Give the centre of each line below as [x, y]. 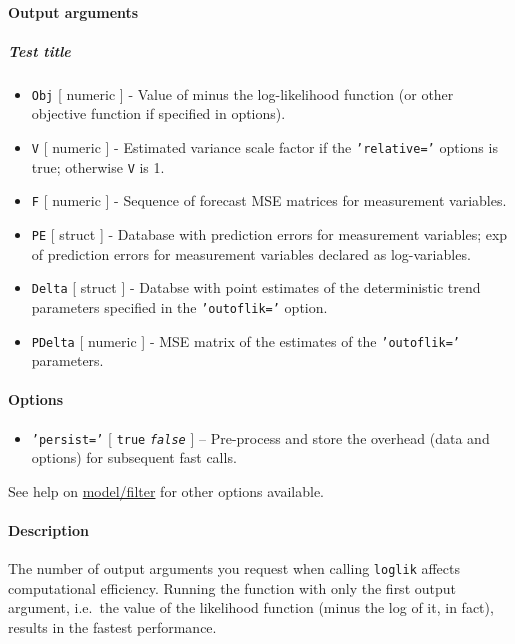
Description [49, 530]
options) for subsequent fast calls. [134, 457]
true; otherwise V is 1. [98, 166]
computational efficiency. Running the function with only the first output [232, 587]
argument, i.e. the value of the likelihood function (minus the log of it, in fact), [251, 607]
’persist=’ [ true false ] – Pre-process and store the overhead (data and [260, 437]
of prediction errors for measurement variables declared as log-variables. [251, 253]
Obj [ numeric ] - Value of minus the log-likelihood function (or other [242, 93]
